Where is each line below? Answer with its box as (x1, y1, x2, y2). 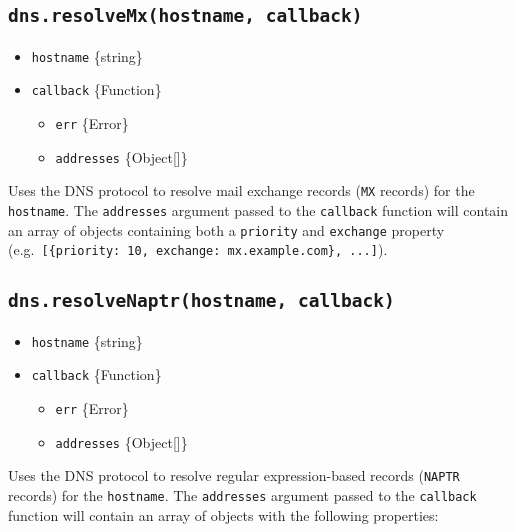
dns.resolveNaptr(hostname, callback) (8, 290, 395, 312)
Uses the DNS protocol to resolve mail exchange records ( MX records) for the (8, 180, 475, 201)
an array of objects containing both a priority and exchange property (8, 219, 445, 240)
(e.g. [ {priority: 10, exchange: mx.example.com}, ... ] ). (8, 239, 388, 260)
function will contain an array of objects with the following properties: (8, 504, 439, 525)
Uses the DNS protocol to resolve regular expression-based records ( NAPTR (8, 465, 460, 486)
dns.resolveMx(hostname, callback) (8, 5, 363, 27)
